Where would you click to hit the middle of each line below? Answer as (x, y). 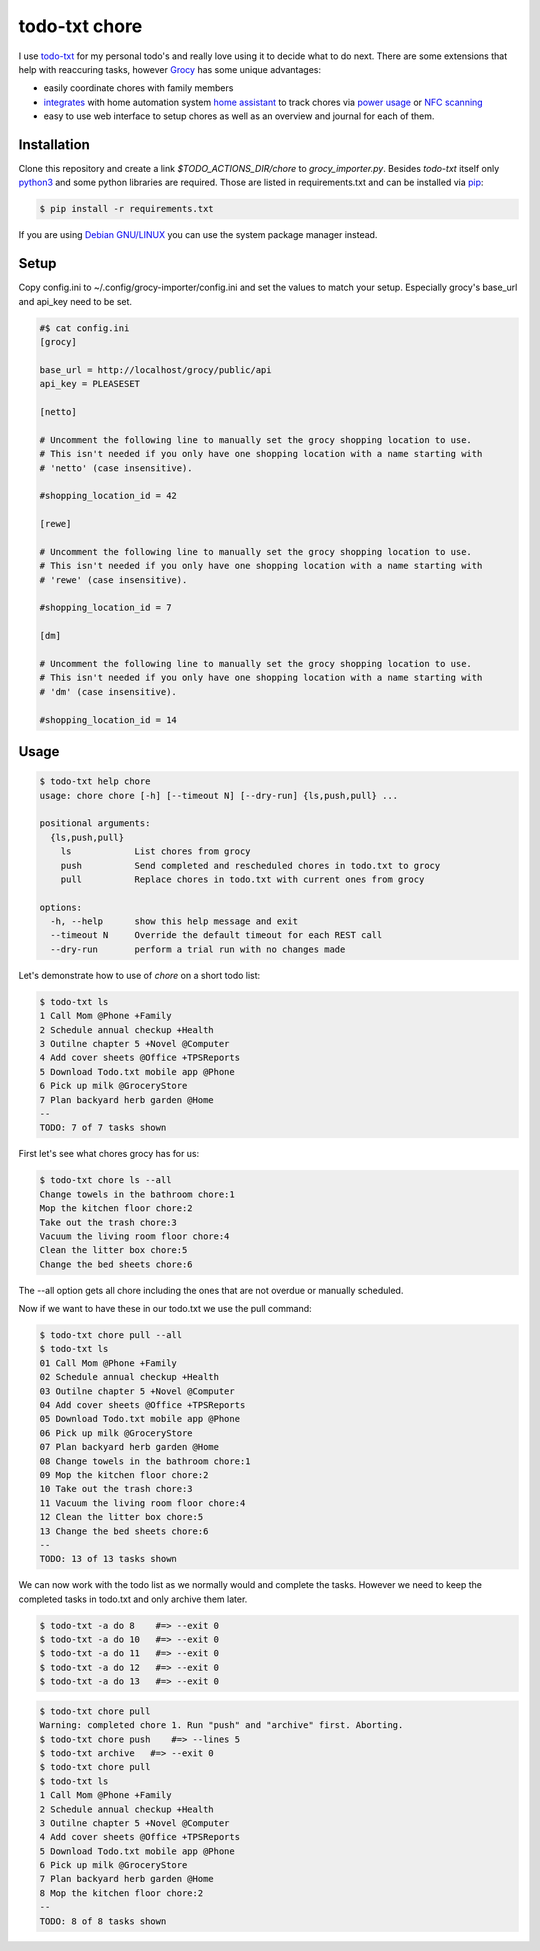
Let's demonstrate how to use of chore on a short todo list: (139, 975)
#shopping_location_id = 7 (105, 608)
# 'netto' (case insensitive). (116, 468)
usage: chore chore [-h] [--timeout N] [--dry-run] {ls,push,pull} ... (219, 795)
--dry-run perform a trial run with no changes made (198, 949)
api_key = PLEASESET (89, 384)
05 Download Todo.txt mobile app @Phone (139, 1419)
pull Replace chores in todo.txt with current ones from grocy (242, 879)
